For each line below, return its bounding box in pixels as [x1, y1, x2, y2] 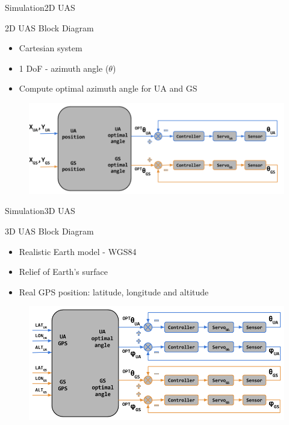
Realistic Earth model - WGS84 [19, 245, 137, 257]
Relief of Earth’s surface [19, 265, 108, 278]
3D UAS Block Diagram [5, 225, 94, 238]
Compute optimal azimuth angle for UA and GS [19, 82, 197, 95]
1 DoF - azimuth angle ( [19, 61, 109, 74]
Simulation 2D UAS [5, 1, 75, 13]
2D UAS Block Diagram [5, 21, 94, 34]
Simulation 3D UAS [5, 204, 75, 217]
